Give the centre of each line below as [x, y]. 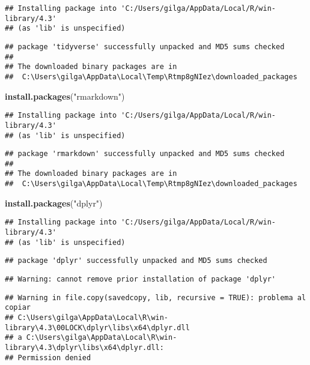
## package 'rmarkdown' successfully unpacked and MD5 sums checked [145, 154]
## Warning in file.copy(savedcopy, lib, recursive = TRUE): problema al [156, 297]
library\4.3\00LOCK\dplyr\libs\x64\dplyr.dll [97, 327]
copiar [18, 308]
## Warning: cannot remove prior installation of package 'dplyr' [141, 279]
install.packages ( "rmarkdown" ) [65, 96]
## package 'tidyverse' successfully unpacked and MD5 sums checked [145, 47]
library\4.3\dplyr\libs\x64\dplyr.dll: [84, 347]
